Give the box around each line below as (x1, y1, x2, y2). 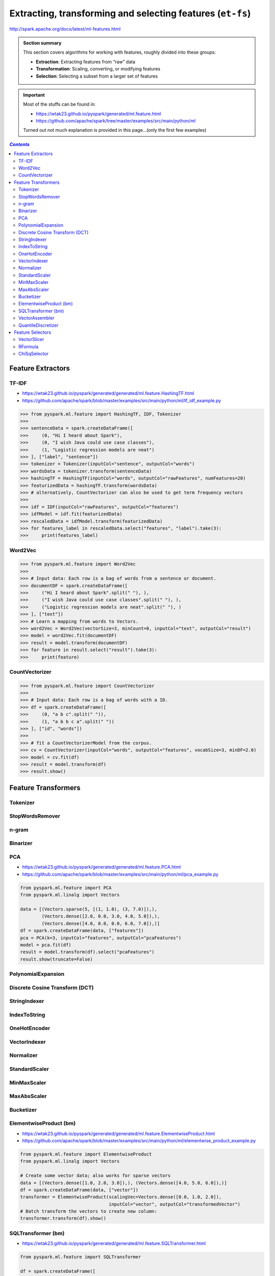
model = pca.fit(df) (20, 942, 71, 948)
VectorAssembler (18, 315, 54, 321)
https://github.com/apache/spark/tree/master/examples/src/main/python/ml (36, 118, 196, 124)
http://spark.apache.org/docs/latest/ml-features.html (9, 26, 121, 32)
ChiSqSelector (18, 351, 49, 357)
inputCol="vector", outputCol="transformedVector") (108, 1201, 240, 1207)
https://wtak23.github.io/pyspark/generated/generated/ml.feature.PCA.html (22, 864, 181, 870)
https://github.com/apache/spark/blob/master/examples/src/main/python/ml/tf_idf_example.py (22, 397, 222, 403)
